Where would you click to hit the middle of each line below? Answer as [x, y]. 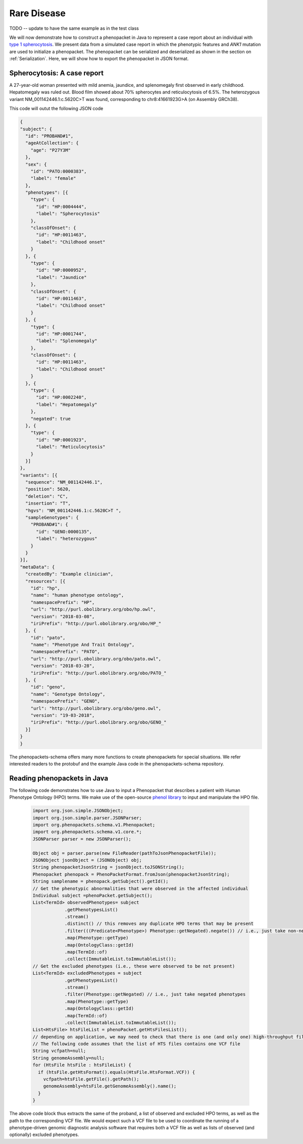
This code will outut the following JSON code [56, 109]
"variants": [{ [39, 475]
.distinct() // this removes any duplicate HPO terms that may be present [159, 924]
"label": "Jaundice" [61, 277]
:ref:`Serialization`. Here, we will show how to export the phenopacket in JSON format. [99, 59]
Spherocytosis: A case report [56, 73]
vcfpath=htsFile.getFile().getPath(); [91, 1079]
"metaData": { [37, 567]
